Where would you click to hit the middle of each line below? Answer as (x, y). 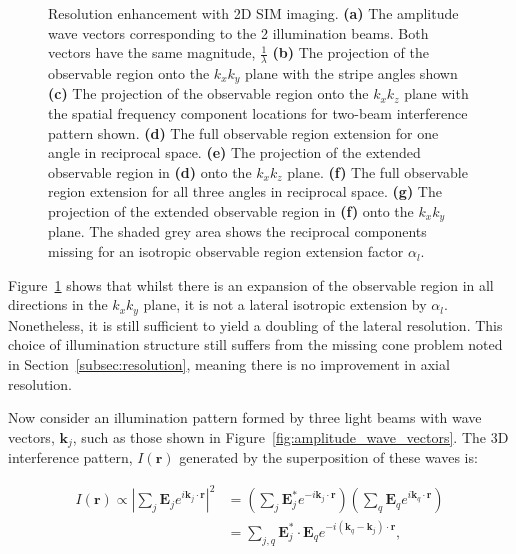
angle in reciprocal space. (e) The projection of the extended (234, 152)
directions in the (58, 304)
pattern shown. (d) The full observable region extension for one (243, 132)
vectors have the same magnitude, (152, 52)
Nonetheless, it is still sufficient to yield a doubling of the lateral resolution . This (255, 324)
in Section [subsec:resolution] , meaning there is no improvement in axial (229, 363)
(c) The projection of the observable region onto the (208, 93)
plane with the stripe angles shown (351, 73)
